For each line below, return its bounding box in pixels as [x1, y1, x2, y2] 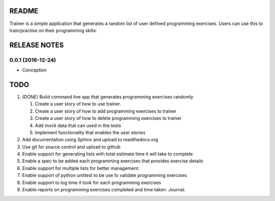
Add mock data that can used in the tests [35, 122, 122, 129]
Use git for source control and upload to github [22, 143, 121, 150]
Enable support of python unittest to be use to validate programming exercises [22, 172, 187, 179]
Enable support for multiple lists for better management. [22, 165, 140, 171]
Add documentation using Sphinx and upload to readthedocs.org [22, 137, 158, 143]
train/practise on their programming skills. [9, 27, 97, 33]
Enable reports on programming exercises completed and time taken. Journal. [22, 187, 186, 193]
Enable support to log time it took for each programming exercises [22, 179, 161, 186]
